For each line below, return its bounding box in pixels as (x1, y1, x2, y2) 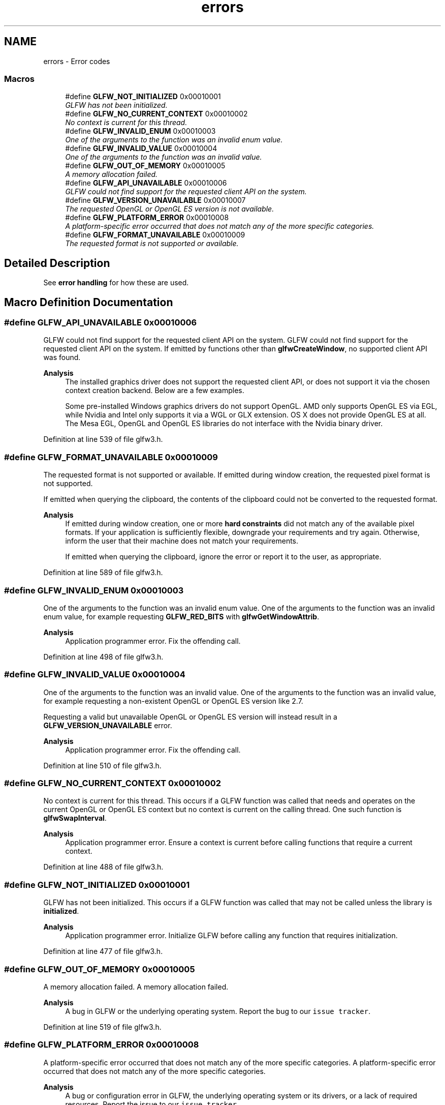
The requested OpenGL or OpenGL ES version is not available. (65, 204, 274, 214)
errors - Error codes (43, 56, 110, 66)
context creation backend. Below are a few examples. (65, 386, 244, 395)
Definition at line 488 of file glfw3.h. (43, 862, 164, 872)
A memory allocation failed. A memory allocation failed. (43, 982, 229, 991)
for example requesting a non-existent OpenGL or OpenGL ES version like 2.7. (43, 696, 303, 705)
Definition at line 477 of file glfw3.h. (43, 947, 163, 956)
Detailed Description (4, 256, 110, 270)
